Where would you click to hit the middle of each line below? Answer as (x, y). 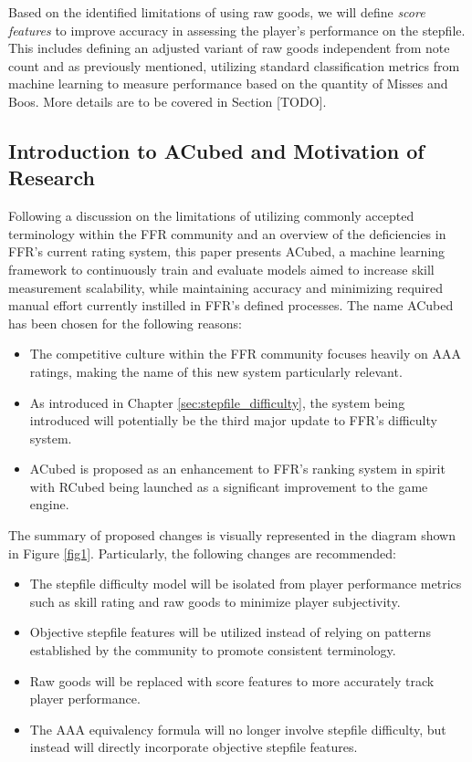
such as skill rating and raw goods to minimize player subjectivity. (215, 601)
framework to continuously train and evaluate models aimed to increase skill (221, 269)
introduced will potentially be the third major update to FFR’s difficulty (233, 420)
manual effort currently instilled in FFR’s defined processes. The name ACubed (231, 305)
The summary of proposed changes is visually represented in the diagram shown (232, 535)
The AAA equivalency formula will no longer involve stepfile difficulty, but (238, 729)
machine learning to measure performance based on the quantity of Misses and (228, 84)
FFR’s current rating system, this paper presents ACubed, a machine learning (227, 251)
